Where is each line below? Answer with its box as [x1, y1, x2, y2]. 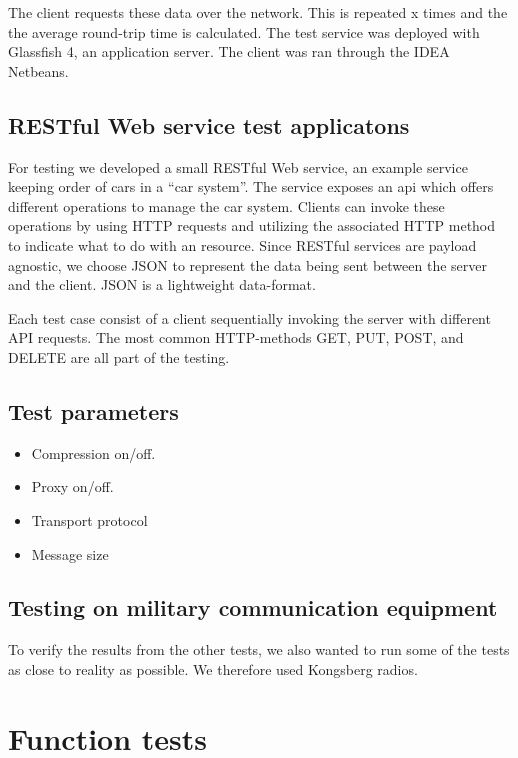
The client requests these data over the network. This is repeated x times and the [8, 2, 508, 22]
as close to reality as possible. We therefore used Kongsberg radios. [8, 658, 418, 679]
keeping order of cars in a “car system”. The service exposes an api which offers [8, 176, 494, 197]
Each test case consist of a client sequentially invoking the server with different [8, 307, 491, 328]
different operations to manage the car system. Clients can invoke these [8, 195, 445, 216]
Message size [31, 543, 109, 564]
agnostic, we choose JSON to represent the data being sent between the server [8, 254, 487, 275]
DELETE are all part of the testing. [8, 346, 230, 367]
